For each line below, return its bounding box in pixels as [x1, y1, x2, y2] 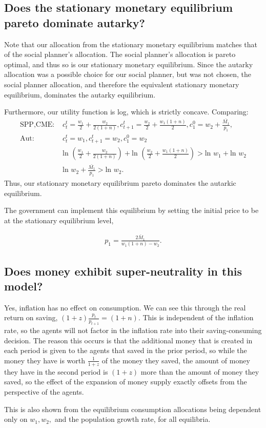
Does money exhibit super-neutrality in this [4, 263, 242, 279]
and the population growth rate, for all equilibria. [54, 414, 211, 424]
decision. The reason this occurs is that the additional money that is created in [4, 335, 253, 345]
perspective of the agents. [4, 386, 84, 397]
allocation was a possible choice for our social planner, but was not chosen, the [4, 69, 252, 80]
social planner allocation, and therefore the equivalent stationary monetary [4, 79, 239, 89]
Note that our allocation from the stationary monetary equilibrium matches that [4, 38, 257, 49]
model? [4, 278, 43, 294]
